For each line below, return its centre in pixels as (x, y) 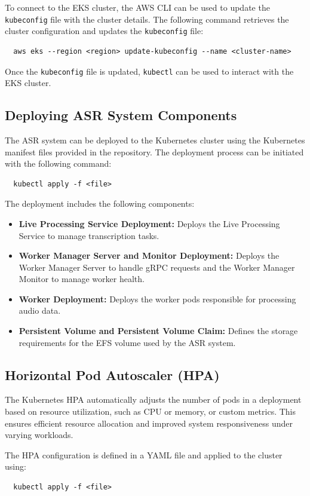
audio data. (40, 310)
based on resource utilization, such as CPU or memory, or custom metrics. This (151, 411)
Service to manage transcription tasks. (89, 235)
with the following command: (58, 163)
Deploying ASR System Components (121, 115)
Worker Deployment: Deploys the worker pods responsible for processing (157, 298)
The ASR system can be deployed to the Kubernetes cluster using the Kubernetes (155, 140)
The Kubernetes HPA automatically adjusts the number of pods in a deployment (153, 399)
